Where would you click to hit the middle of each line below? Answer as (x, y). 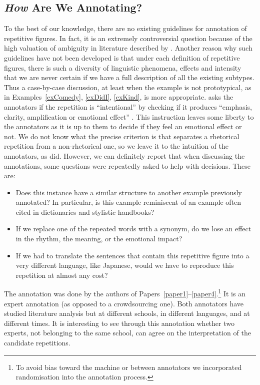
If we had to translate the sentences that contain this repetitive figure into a (132, 255)
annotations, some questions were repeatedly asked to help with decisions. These (127, 165)
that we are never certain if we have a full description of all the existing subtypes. (129, 77)
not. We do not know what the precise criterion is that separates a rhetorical (122, 136)
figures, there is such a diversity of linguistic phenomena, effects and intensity (123, 67)
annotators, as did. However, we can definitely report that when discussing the (124, 155)
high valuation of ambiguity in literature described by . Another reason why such (128, 48)
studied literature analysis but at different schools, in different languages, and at (127, 313)
